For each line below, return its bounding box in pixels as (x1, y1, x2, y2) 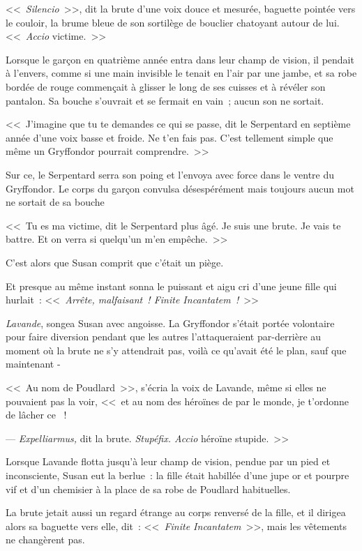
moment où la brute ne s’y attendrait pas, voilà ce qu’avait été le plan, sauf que (6, 342, 347, 357)
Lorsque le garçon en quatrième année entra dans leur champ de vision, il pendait (6, 52, 354, 66)
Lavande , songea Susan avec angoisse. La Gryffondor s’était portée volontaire (6, 315, 335, 330)
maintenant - (6, 356, 61, 371)
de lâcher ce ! (6, 407, 67, 422)
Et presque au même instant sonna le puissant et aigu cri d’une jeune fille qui (6, 278, 337, 293)
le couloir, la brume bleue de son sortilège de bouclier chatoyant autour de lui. (6, 15, 340, 29)
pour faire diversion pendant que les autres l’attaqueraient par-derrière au (6, 329, 322, 344)
